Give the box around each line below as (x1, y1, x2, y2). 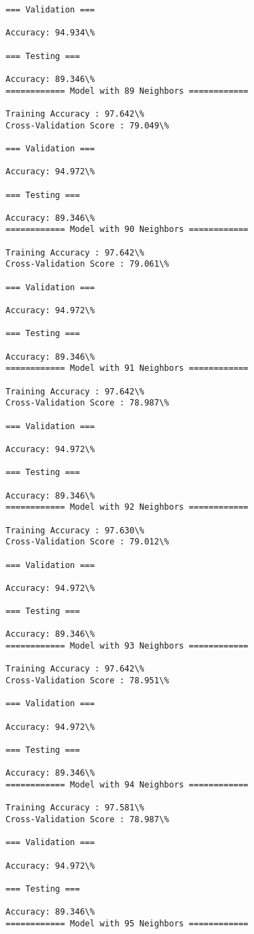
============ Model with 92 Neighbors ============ (6, 502, 248, 512)
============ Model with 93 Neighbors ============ (6, 641, 248, 651)
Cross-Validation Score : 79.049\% (6, 120, 170, 131)
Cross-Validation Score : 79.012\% (6, 537, 170, 547)
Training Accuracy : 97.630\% (6, 525, 145, 535)
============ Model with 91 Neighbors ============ (6, 363, 248, 374)
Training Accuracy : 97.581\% (6, 803, 145, 813)
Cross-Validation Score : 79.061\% (6, 259, 170, 269)
